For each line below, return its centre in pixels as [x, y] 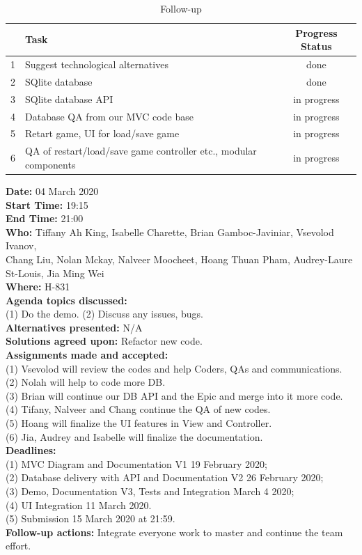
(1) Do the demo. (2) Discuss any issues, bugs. [105, 314]
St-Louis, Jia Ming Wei [55, 273]
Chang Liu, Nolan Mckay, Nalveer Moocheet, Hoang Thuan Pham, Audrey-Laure [179, 259]
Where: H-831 [38, 287]
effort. [18, 546]
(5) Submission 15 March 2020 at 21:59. [90, 518]
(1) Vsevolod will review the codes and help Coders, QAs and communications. [174, 368]
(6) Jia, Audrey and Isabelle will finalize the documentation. [134, 436]
